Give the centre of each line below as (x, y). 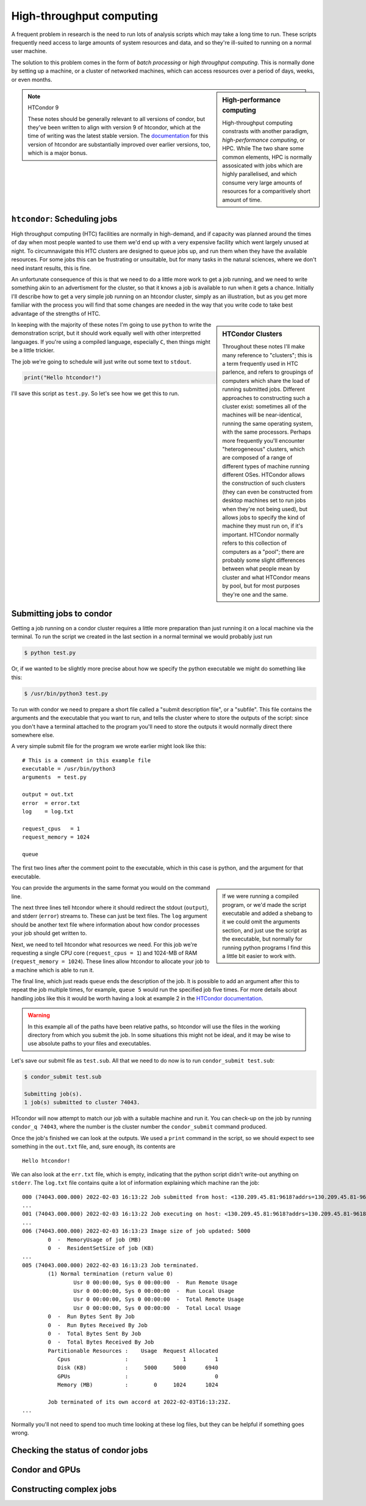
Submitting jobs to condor (62, 613)
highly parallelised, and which (260, 174)
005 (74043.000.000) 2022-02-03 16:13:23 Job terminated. (111, 1265)
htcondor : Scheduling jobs (64, 219)
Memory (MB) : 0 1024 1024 (138, 1385)
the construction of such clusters (264, 483)
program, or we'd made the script (264, 904)
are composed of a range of (257, 457)
